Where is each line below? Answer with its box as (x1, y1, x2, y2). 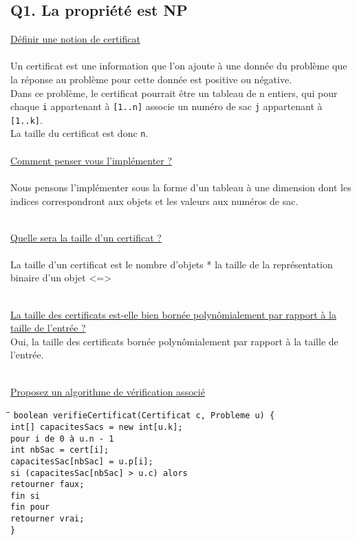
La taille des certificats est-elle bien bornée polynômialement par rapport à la (10, 307, 336, 321)
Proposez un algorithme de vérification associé (10, 384, 205, 398)
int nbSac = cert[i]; (10, 445, 109, 455)
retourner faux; (10, 479, 85, 490)
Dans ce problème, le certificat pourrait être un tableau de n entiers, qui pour (10, 85, 338, 100)
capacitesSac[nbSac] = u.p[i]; (10, 456, 153, 466)
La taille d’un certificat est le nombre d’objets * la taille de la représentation (10, 257, 333, 271)
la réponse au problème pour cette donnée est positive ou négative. (10, 72, 292, 86)
